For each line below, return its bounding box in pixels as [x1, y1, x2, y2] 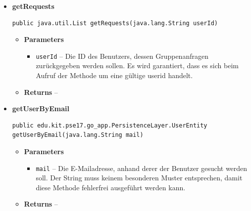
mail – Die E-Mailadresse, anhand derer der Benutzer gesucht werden [36, 163, 248, 173]
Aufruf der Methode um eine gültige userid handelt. [36, 70, 193, 81]
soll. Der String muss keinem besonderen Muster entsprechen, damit [36, 172, 243, 183]
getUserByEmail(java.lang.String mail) [12, 131, 144, 139]
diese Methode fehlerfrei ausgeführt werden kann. [36, 182, 186, 192]
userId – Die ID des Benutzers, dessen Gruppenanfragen [36, 50, 208, 61]
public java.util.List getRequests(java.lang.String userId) [12, 19, 218, 27]
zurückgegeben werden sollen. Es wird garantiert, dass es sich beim [36, 60, 239, 71]
